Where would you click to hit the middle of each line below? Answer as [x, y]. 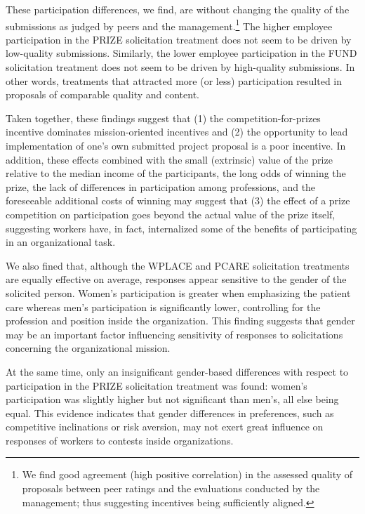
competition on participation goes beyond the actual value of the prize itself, [171, 214]
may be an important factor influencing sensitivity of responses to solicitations [174, 334]
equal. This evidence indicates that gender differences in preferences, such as [170, 413]
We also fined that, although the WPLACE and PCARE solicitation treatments [178, 265]
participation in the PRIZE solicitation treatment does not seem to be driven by [179, 39]
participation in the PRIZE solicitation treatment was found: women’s [157, 385]
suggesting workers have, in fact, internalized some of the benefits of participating [181, 228]
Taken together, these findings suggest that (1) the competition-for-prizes [163, 118]
